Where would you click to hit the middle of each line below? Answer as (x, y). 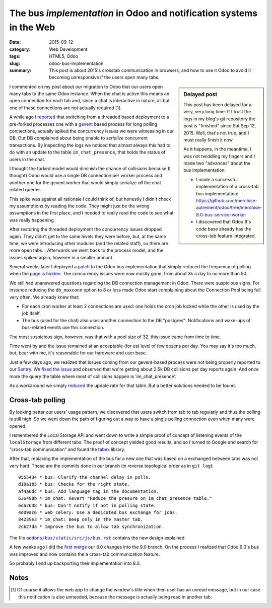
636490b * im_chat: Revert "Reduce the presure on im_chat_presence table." (115, 499)
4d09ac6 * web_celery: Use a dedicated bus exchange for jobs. (98, 512)
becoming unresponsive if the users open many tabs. (104, 78)
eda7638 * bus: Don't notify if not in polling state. (87, 505)
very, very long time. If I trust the (217, 112)
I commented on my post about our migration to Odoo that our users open (86, 87)
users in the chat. (27, 159)
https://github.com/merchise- (227, 201)
